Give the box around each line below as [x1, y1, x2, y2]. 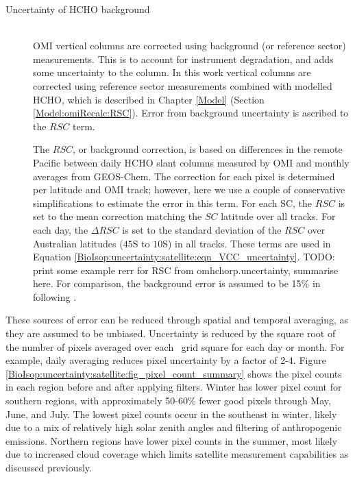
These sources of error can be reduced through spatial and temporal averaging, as [5, 312, 349, 327]
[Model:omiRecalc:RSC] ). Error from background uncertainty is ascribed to [33, 106, 349, 120]
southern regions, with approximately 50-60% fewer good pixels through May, [5, 393, 331, 408]
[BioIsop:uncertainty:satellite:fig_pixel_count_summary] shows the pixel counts [5, 366, 342, 380]
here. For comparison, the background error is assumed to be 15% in [33, 276, 321, 291]
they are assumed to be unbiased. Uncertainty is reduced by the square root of [5, 326, 336, 341]
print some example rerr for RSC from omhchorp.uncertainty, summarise [33, 262, 339, 277]
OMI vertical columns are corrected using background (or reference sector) [33, 38, 346, 53]
